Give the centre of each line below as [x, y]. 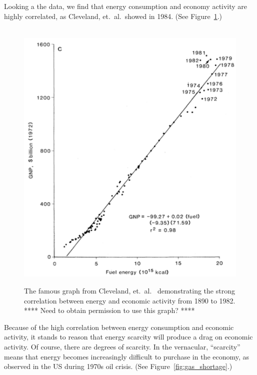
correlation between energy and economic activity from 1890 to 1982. [130, 300]
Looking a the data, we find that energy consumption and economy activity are [126, 6]
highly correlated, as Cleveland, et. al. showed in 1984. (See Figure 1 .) [113, 16]
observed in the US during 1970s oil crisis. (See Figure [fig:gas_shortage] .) [118, 366]
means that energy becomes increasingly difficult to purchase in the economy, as [127, 356]
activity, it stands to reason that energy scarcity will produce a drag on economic [128, 337]
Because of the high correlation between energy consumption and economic [119, 327]
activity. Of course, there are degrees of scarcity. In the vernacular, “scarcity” [122, 346]
